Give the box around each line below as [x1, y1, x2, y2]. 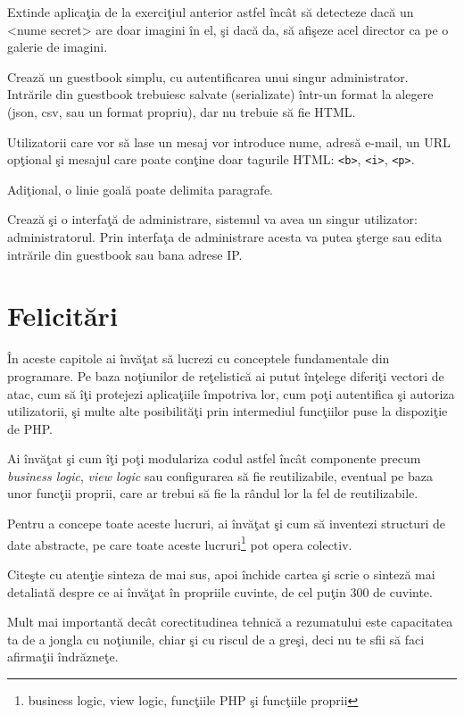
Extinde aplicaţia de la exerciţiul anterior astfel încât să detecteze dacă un [7, 3, 414, 21]
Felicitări [7, 297, 118, 334]
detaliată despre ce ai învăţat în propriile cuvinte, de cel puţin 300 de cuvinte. [7, 582, 433, 601]
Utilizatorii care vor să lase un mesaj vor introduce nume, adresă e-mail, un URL [7, 132, 451, 151]
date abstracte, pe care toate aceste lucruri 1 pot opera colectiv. [7, 532, 352, 553]
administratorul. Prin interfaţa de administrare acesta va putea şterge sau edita [7, 228, 443, 245]
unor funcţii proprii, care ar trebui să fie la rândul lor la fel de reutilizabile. [7, 484, 418, 503]
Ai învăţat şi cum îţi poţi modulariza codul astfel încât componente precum [7, 449, 421, 468]
